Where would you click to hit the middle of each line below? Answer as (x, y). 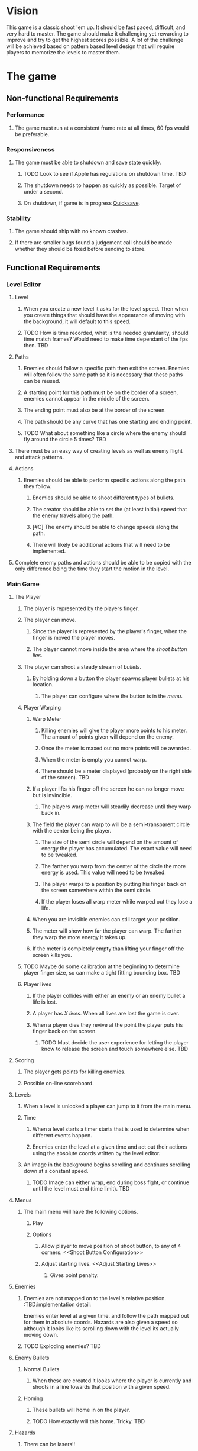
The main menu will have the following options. (81, 1212)
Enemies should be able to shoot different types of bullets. (103, 498)
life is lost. (45, 1002)
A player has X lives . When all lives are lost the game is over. (106, 1014)
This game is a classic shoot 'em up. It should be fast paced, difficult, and (96, 27)
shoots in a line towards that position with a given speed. (101, 1387)
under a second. (43, 192)
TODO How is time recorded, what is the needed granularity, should (106, 333)
